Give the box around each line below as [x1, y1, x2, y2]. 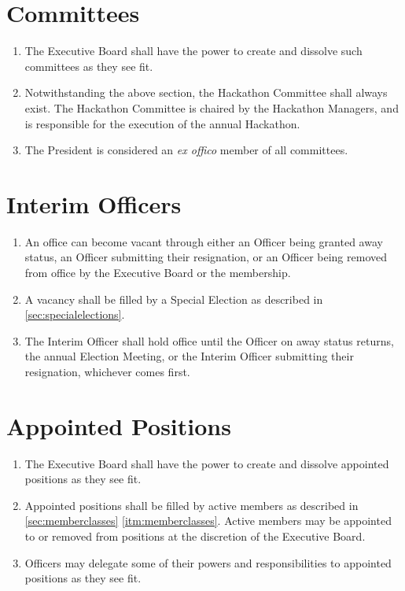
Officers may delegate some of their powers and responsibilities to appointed [24, 554, 392, 571]
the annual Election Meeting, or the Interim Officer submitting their [24, 348, 354, 364]
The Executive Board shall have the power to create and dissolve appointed [24, 455, 389, 471]
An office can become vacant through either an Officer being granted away [24, 233, 383, 249]
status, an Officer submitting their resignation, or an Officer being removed [24, 249, 388, 265]
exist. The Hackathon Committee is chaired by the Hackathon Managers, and [24, 99, 399, 116]
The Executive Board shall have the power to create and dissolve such [24, 42, 363, 59]
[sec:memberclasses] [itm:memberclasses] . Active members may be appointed [24, 512, 392, 529]
